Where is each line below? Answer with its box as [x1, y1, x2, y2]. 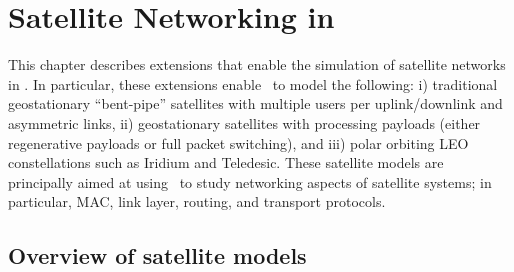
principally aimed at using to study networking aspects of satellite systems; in [8, 171, 492, 192]
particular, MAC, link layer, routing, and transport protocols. [8, 191, 386, 212]
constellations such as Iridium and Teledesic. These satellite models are [8, 152, 444, 173]
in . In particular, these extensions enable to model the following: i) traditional [8, 73, 498, 94]
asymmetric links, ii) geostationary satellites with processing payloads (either [8, 112, 481, 133]
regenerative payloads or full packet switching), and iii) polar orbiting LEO [8, 132, 469, 153]
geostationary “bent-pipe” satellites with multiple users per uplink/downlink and [8, 93, 503, 114]
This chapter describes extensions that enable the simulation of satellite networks [8, 54, 506, 75]
